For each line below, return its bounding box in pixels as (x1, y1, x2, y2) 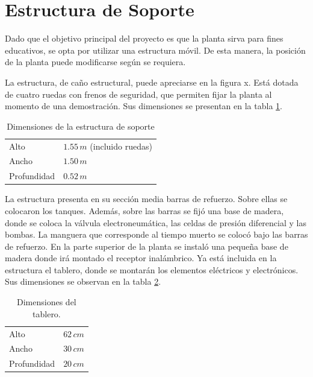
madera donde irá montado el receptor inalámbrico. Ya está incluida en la (5, 252, 277, 264)
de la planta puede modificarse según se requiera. (5, 55, 186, 68)
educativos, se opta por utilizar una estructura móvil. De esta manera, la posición (5, 43, 306, 56)
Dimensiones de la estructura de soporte (7, 119, 155, 132)
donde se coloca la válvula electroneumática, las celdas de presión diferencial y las (5, 216, 306, 229)
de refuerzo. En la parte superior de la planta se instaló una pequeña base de (5, 239, 288, 252)
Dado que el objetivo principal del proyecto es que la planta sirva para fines (5, 32, 284, 45)
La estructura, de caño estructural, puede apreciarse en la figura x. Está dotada (5, 75, 299, 88)
